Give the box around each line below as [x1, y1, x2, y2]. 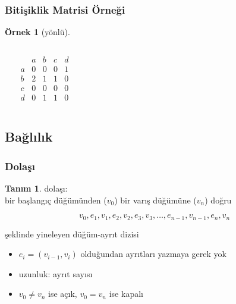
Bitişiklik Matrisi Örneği [5, 2, 125, 17]
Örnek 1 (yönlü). [5, 26, 70, 38]
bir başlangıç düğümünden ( [5, 193, 107, 206]
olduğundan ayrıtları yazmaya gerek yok [80, 247, 226, 260]
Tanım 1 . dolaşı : [5, 181, 68, 194]
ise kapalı [109, 287, 143, 300]
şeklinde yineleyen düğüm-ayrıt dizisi [5, 227, 139, 240]
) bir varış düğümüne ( [114, 193, 197, 206]
